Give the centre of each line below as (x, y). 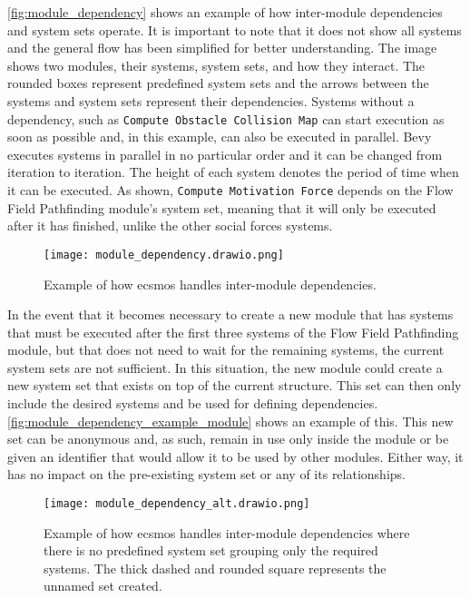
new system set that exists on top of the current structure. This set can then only (235, 385)
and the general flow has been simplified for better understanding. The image (222, 48)
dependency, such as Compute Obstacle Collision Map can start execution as (226, 118)
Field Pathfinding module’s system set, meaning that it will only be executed (222, 207)
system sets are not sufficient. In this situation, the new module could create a (225, 367)
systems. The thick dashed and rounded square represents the (215, 568)
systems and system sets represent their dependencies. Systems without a (211, 100)
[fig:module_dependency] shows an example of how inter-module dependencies (225, 12)
